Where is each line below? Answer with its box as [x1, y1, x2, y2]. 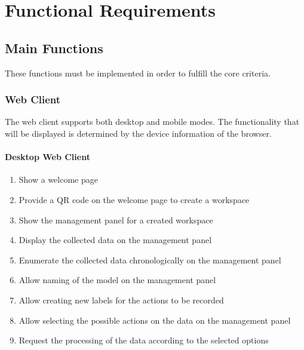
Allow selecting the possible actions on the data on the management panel [19, 314, 291, 326]
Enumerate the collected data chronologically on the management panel [19, 253, 281, 266]
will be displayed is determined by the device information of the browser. [5, 127, 272, 139]
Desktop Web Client [5, 151, 90, 163]
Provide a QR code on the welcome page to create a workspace [19, 193, 250, 205]
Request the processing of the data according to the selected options [19, 334, 269, 346]
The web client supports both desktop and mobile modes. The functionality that [5, 115, 300, 128]
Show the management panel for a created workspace [19, 213, 213, 226]
